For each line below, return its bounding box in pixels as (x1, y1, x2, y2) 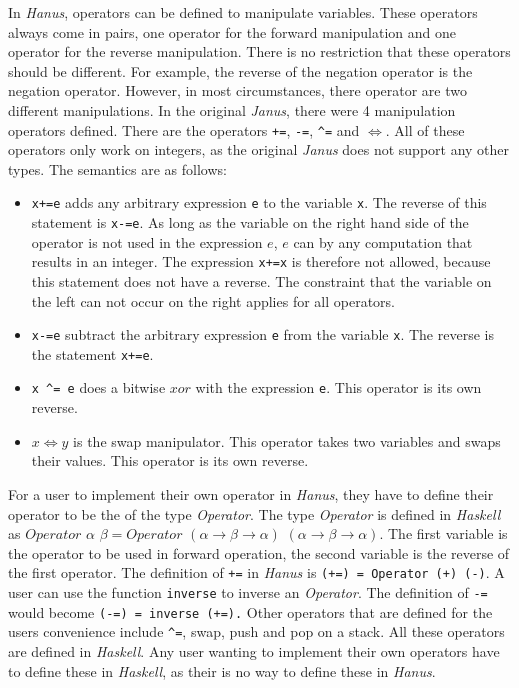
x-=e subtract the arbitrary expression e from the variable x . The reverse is (31, 324, 494, 345)
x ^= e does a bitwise (31, 377, 166, 398)
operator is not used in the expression (31, 231, 263, 252)
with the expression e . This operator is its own (195, 377, 482, 398)
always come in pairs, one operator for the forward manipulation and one (8, 21, 457, 42)
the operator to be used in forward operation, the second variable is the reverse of (8, 542, 510, 563)
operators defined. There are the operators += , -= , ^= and (8, 119, 360, 140)
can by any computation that (293, 231, 473, 252)
